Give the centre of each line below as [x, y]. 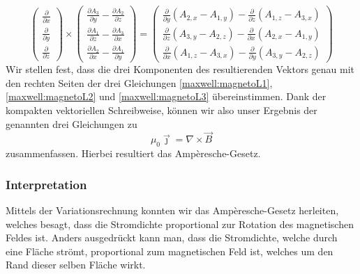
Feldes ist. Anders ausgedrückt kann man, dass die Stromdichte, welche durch [172, 237]
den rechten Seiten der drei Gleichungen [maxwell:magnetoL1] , [139, 82]
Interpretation [46, 184]
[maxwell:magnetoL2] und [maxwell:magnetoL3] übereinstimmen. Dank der [166, 96]
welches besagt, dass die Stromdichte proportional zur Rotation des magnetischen [180, 224]
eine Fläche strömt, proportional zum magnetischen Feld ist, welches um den [170, 251]
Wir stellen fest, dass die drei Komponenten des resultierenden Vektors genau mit [180, 69]
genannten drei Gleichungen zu [72, 123]
